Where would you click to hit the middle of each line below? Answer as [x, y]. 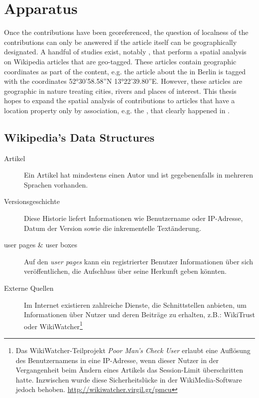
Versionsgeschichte [32, 201]
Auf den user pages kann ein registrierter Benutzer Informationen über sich [139, 261]
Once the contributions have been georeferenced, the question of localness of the [126, 32]
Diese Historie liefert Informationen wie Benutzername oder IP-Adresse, [133, 218]
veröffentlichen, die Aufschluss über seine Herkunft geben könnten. [125, 271]
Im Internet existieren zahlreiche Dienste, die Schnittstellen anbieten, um [135, 304]
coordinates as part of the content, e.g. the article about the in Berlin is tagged [125, 71]
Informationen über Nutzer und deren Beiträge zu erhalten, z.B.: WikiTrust [139, 314]
